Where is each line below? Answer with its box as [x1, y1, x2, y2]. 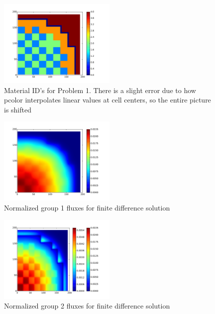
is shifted [4, 104, 31, 114]
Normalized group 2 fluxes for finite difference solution [4, 301, 170, 311]
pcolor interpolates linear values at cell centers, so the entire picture [4, 95, 211, 105]
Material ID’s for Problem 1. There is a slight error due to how [4, 85, 196, 95]
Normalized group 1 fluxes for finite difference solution [4, 202, 170, 212]
